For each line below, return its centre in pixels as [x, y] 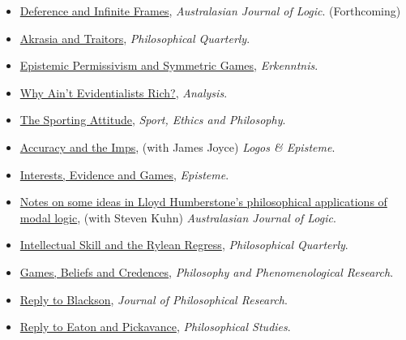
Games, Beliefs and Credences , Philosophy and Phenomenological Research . [207, 271]
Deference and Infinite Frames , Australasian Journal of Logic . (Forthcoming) [210, 11]
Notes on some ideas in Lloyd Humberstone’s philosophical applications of [203, 202]
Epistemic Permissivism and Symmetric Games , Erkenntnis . [169, 65]
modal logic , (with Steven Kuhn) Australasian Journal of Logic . [178, 217]
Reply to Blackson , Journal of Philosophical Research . [154, 299]
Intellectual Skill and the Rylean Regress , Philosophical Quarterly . [184, 245]
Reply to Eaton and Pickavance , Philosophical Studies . [155, 327]
